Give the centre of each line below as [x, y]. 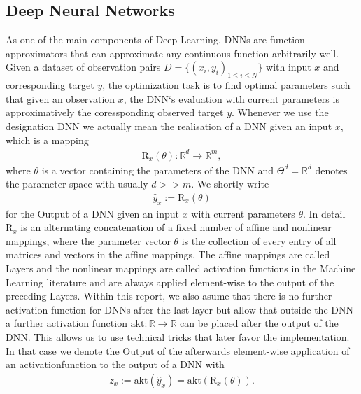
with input [289, 67]
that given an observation [61, 98]
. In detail [324, 213]
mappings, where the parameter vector [88, 240]
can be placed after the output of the [259, 323]
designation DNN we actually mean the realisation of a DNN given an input [169, 126]
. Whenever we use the [280, 112]
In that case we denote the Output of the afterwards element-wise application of [178, 350]
